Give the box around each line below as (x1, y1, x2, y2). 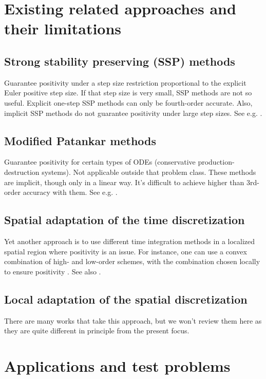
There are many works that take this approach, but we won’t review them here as (4, 315, 262, 326)
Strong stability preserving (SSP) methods (4, 53, 235, 69)
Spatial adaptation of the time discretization (4, 212, 245, 228)
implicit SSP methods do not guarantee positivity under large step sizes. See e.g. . (4, 107, 262, 118)
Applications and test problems (4, 355, 231, 376)
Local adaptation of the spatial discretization (4, 291, 248, 307)
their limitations (4, 18, 122, 39)
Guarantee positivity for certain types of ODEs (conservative (4, 156, 196, 167)
